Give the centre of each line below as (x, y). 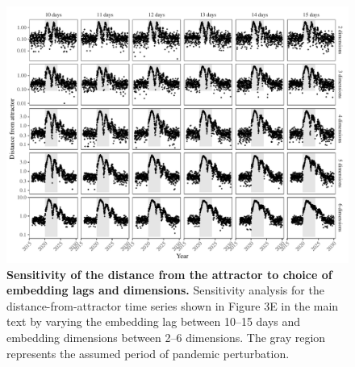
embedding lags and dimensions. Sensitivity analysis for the (165, 290)
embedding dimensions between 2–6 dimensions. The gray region (166, 337)
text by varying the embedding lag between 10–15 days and (154, 321)
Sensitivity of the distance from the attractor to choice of (169, 274)
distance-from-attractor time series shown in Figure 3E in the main (173, 305)
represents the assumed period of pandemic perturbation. (148, 353)
